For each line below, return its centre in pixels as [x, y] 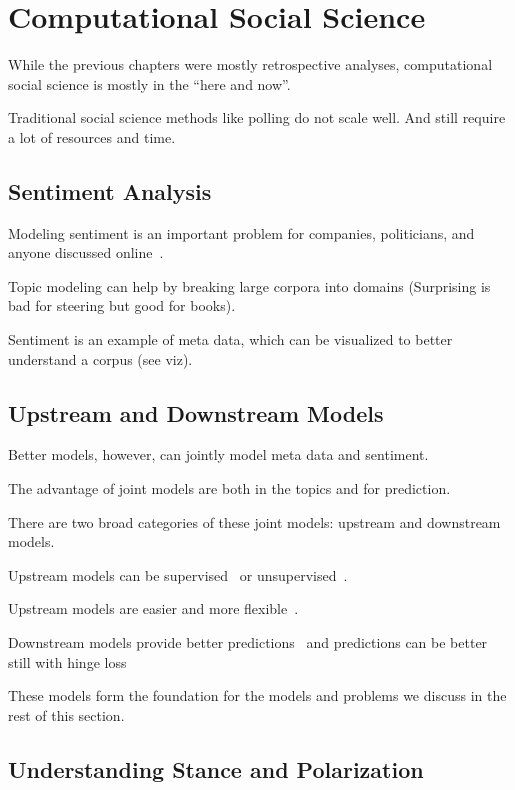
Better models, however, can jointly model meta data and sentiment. [218, 454]
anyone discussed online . [86, 252]
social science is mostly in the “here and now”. [149, 83]
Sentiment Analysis [110, 190]
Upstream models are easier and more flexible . [153, 608]
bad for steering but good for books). [122, 305]
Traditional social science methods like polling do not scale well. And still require [257, 117]
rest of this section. [66, 714]
